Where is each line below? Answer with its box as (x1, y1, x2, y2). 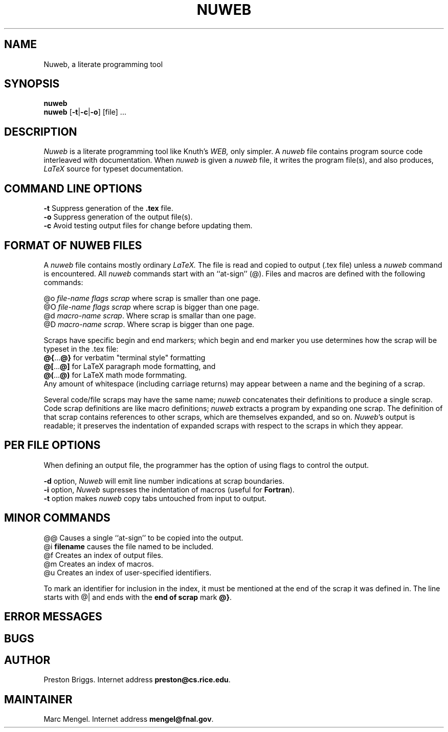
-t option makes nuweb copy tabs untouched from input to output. (43, 493, 266, 503)
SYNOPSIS (4, 77, 60, 91)
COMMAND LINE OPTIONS (4, 182, 142, 195)
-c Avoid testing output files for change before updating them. (43, 221, 253, 230)
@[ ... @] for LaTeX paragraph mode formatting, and (43, 361, 216, 371)
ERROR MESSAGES (4, 610, 102, 623)
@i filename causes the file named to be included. (43, 542, 214, 551)
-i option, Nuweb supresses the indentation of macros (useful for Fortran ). (43, 485, 295, 494)
